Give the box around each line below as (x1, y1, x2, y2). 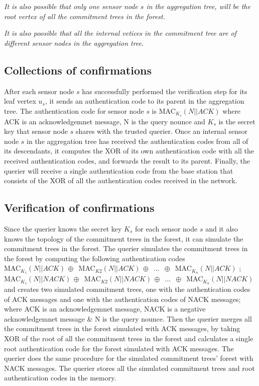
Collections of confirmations (4, 62, 152, 78)
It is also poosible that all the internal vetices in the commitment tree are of (4, 28, 236, 38)
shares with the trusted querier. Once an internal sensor (75, 126, 247, 136)
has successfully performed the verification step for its (82, 86, 247, 96)
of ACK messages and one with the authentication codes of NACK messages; (4, 293, 241, 304)
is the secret (218, 116, 255, 126)
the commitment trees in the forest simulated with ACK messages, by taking (4, 323, 240, 334)
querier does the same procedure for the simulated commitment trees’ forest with (4, 353, 253, 363)
